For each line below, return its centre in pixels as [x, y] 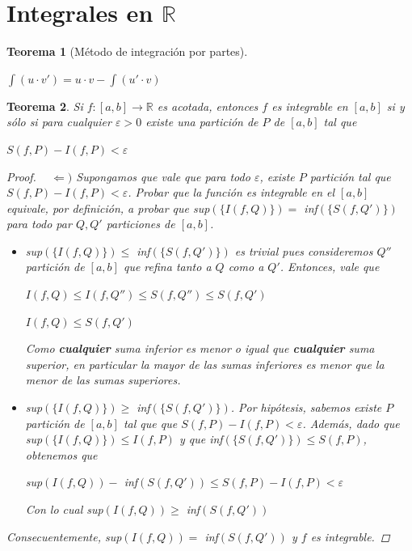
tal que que [150, 423]
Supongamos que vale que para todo [163, 176]
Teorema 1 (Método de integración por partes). [127, 51]
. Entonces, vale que [330, 267]
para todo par [39, 224]
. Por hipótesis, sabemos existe [306, 407]
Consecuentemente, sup [64, 536]
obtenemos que [61, 454]
